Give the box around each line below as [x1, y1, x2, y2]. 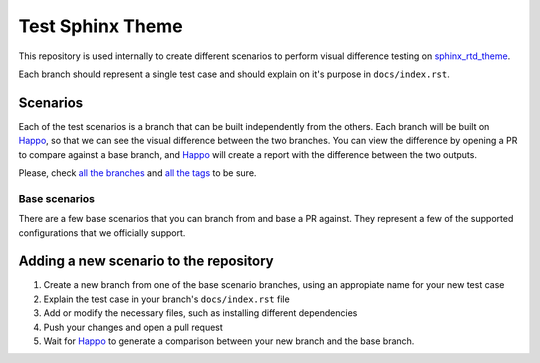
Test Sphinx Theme [18, 15, 184, 37]
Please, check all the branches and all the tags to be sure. [18, 167, 257, 179]
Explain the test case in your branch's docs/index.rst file [43, 293, 290, 305]
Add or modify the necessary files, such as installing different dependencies [43, 307, 358, 319]
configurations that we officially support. [18, 226, 186, 239]
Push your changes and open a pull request [43, 321, 224, 333]
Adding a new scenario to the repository [18, 253, 274, 270]
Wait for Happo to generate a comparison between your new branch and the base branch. [43, 335, 415, 347]
